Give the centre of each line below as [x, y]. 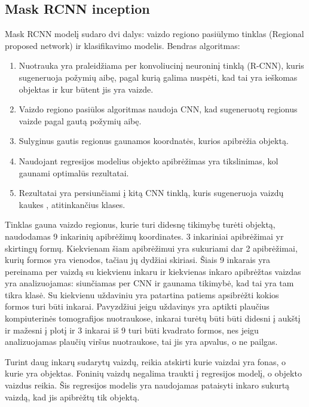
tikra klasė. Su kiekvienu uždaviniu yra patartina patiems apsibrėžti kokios [142, 294]
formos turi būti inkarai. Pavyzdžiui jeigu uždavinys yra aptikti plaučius [137, 306]
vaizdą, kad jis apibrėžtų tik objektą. [72, 397]
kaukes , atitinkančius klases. [72, 204]
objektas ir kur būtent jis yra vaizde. [86, 89]
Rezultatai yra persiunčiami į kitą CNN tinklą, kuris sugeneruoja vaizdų [151, 193]
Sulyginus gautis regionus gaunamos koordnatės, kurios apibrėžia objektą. [154, 141]
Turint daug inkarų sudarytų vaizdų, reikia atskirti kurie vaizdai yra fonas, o [145, 361]
